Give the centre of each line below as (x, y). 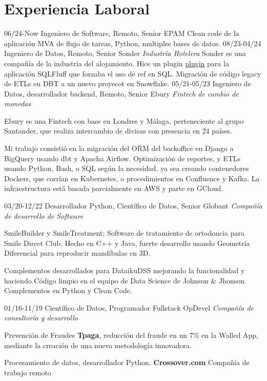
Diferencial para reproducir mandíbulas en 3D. (77, 253)
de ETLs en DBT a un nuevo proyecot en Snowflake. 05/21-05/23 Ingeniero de (128, 83)
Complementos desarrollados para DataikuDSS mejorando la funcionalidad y (125, 270)
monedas (18, 103)
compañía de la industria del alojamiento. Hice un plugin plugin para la (117, 63)
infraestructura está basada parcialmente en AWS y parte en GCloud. (114, 188)
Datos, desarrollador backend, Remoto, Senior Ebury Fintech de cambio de (121, 93)
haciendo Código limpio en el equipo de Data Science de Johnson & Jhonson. (125, 280)
